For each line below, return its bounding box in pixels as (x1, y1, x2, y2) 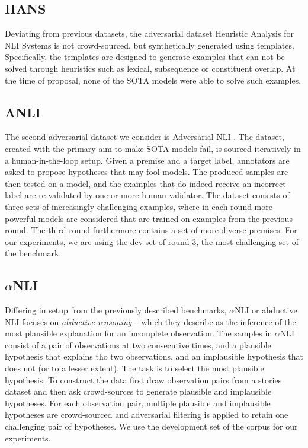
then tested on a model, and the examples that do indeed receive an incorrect (5, 177, 286, 189)
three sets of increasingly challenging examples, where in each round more (5, 200, 272, 212)
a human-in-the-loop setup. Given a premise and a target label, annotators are (5, 154, 290, 166)
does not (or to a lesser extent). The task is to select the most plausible (5, 362, 264, 374)
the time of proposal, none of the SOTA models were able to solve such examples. (5, 74, 301, 86)
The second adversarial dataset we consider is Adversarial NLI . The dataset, (5, 131, 284, 143)
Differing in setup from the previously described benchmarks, (5, 304, 227, 316)
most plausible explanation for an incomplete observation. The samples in (5, 327, 272, 339)
